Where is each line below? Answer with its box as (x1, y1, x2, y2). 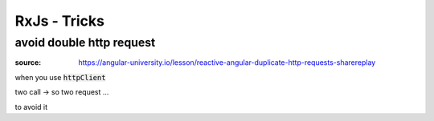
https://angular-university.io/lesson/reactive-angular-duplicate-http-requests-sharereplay (78, 58, 376, 67)
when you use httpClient (14, 72, 106, 82)
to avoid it (14, 102, 48, 111)
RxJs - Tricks (14, 12, 104, 30)
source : (14, 58, 42, 67)
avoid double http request (14, 35, 156, 50)
